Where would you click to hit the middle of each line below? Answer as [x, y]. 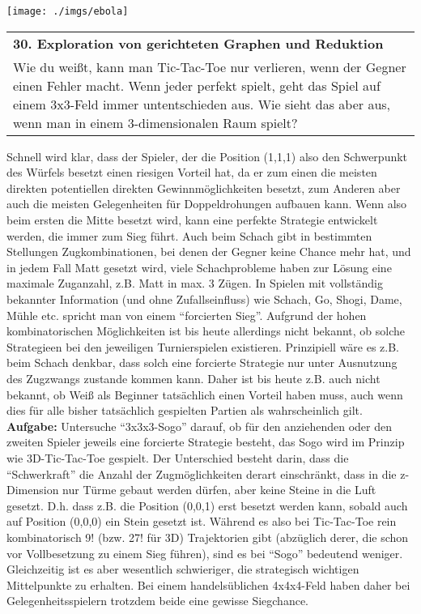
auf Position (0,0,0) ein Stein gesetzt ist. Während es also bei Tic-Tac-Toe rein [202, 521]
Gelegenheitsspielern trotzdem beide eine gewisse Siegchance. [157, 601]
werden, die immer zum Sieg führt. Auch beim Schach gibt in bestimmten [189, 235]
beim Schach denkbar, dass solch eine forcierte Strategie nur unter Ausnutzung [202, 362]
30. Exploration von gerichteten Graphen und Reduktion [198, 43]
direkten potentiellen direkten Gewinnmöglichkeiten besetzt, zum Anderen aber [204, 188]
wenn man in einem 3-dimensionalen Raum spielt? [155, 122]
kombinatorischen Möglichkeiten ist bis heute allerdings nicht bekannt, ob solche [206, 331]
